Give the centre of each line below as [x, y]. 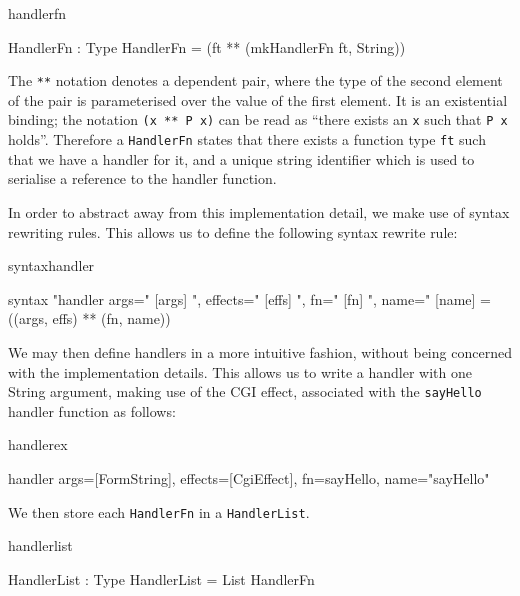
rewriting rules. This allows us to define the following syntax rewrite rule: [233, 231]
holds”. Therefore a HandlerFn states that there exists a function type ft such [247, 139]
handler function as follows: [92, 410]
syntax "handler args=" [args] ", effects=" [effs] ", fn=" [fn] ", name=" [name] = [249, 298]
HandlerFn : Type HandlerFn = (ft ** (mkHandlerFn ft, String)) [207, 46]
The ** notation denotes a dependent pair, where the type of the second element [255, 80]
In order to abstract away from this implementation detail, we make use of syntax [259, 211]
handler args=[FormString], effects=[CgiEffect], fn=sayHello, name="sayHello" [249, 477]
